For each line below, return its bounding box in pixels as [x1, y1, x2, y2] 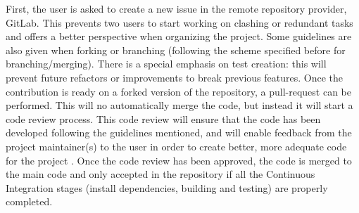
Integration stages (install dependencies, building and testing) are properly [6, 180, 328, 195]
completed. [6, 194, 53, 209]
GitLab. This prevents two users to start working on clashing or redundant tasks [6, 15, 353, 30]
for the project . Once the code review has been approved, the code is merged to [6, 153, 352, 167]
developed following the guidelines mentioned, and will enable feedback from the [6, 125, 352, 140]
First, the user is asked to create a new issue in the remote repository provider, [6, 1, 347, 15]
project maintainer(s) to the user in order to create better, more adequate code [6, 138, 347, 153]
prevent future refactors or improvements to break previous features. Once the [6, 70, 343, 84]
